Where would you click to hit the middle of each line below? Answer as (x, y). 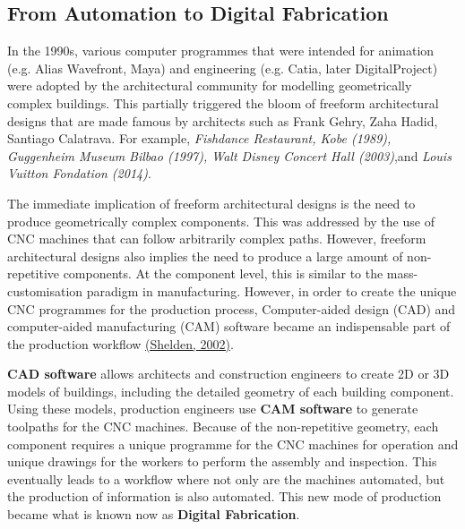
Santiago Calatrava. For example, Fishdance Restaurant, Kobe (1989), (199, 138)
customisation (45, 290)
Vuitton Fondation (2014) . (79, 173)
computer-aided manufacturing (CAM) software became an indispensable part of (229, 326)
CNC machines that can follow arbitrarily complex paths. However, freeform (217, 239)
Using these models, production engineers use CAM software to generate (213, 409)
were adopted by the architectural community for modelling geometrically (210, 85)
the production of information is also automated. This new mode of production (224, 496)
